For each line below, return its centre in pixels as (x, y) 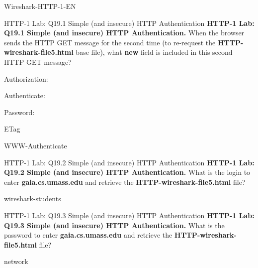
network (16, 261)
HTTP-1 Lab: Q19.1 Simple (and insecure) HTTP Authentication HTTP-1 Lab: (129, 23)
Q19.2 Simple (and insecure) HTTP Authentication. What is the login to (127, 172)
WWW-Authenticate (36, 145)
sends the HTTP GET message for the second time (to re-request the (110, 42)
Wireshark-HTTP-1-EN (40, 6)
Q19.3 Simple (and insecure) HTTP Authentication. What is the (114, 225)
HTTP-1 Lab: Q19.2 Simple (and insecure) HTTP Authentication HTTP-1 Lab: (129, 162)
